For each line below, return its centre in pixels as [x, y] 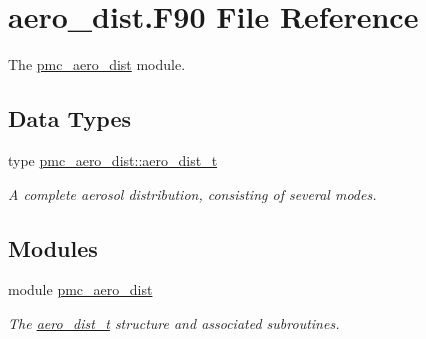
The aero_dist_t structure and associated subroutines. [174, 322]
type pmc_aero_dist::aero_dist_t [113, 159]
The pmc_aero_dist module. [97, 64]
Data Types [69, 118]
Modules [53, 247]
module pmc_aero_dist [80, 289]
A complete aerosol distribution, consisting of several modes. [192, 193]
